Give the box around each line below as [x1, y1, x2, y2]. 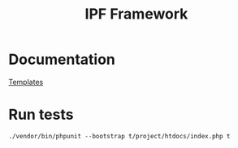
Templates [8, 77, 44, 87]
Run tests [8, 106, 74, 124]
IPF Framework [84, 5, 188, 23]
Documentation [8, 50, 116, 69]
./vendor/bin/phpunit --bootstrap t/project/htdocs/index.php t [8, 132, 231, 140]
